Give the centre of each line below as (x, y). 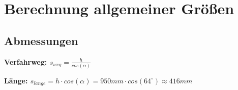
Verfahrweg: (26, 61)
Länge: (16, 80)
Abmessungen (41, 40)
